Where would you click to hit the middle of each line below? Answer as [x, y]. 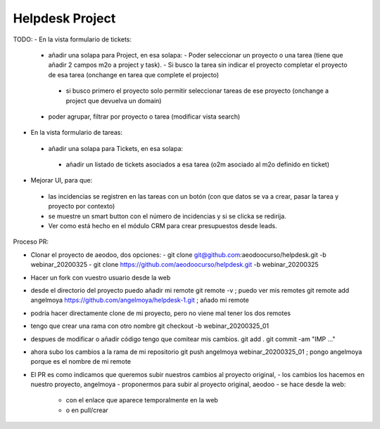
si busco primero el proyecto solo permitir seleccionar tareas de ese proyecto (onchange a [197, 91]
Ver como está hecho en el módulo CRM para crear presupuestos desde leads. [163, 226]
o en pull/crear [87, 410]
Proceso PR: [31, 242]
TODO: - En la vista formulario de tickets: [72, 39]
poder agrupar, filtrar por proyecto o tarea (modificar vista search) [144, 117]
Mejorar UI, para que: [62, 180]
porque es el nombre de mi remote [81, 362]
